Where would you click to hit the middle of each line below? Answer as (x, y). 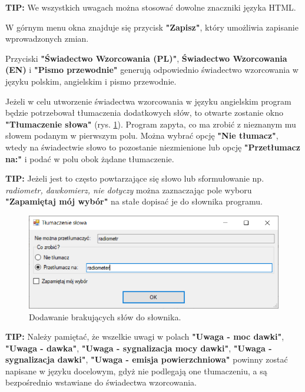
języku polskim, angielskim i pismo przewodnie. (91, 81)
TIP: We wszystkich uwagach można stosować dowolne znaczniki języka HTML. (151, 7)
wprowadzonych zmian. (47, 38)
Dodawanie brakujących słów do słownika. (105, 316)
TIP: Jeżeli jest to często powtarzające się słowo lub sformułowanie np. (135, 178)
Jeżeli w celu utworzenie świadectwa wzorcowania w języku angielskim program (148, 101)
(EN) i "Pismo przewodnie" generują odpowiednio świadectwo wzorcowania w (152, 70)
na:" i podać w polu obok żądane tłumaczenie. (90, 158)
